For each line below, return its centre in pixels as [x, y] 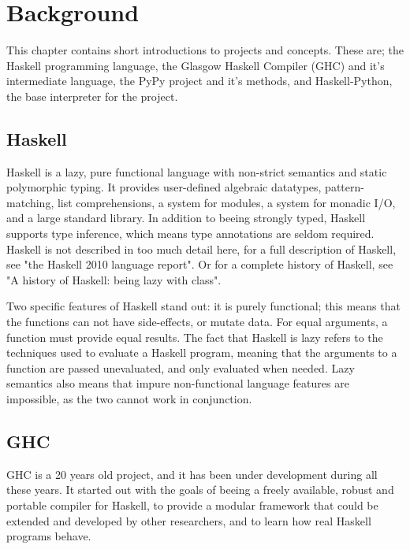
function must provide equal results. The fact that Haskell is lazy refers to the [195, 337]
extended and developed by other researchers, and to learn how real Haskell [189, 520]
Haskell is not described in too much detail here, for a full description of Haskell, [201, 249]
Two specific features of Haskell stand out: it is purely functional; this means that [203, 306]
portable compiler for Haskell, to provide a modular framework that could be [192, 505]
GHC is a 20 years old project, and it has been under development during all [192, 474]
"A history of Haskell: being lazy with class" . [114, 279]
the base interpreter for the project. [92, 96]
